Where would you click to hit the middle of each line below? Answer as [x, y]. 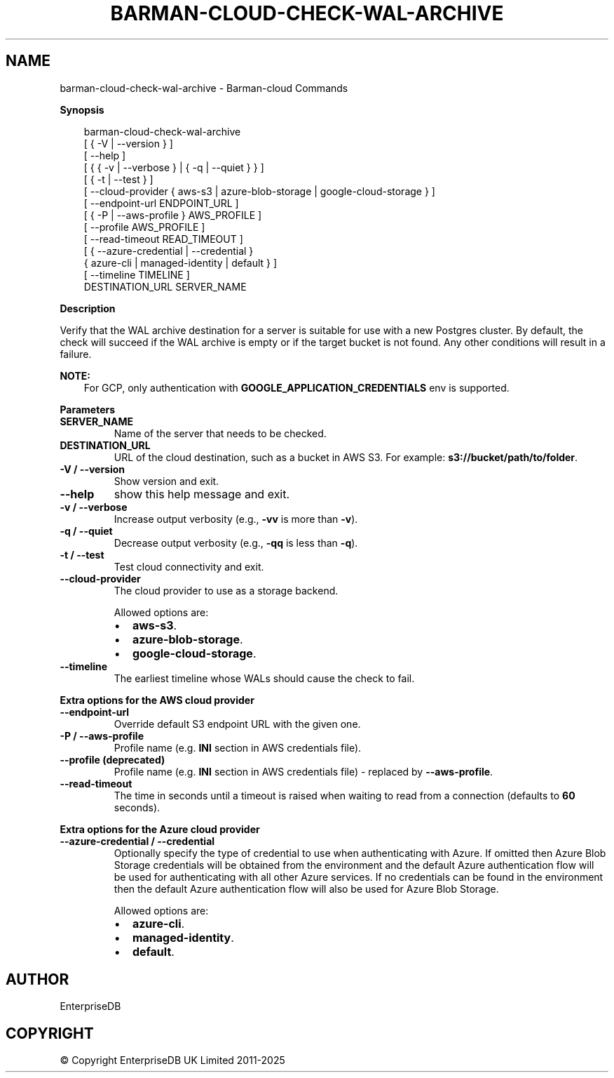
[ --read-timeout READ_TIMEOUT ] [163, 239]
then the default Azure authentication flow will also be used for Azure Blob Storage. [306, 889]
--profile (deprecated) [112, 759]
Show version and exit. [166, 481]
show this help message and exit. [202, 494]
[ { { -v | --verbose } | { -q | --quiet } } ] [174, 167]
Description [88, 308]
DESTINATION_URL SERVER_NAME [165, 286]
